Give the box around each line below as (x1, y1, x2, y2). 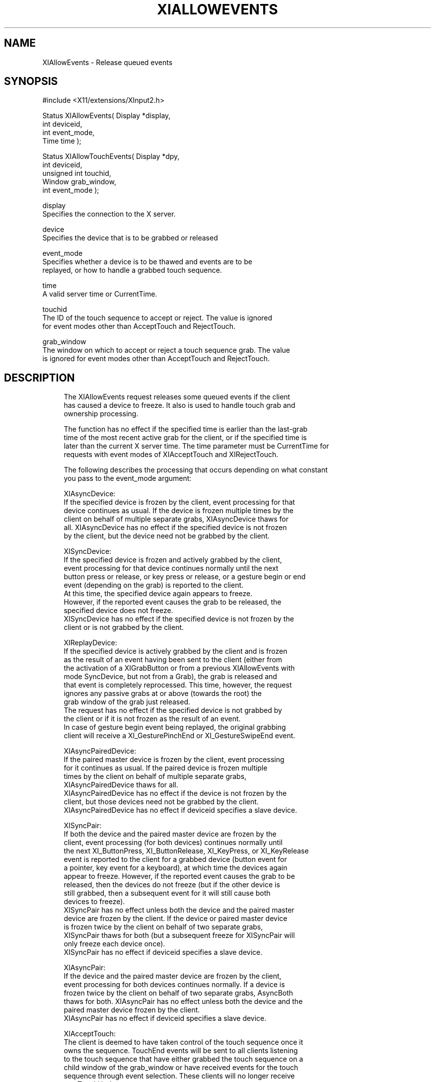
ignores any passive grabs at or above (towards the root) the (64, 689, 262, 698)
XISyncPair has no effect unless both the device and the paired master (64, 906, 294, 915)
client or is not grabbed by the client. (64, 623, 184, 632)
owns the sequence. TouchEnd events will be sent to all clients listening (64, 1046, 298, 1055)
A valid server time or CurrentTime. (42, 290, 157, 299)
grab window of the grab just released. (64, 697, 191, 706)
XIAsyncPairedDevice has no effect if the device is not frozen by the (64, 789, 287, 798)
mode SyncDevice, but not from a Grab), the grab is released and (64, 672, 277, 681)
